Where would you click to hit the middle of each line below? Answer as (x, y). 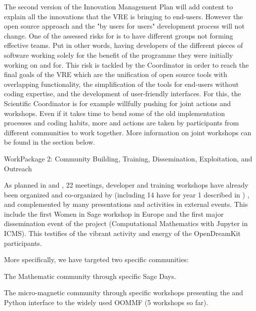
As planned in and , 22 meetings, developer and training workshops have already (126, 185)
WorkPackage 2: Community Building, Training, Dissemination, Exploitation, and (128, 158)
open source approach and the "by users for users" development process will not (124, 26)
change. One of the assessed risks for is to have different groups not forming (119, 35)
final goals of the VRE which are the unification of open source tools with (116, 74)
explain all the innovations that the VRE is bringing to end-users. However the (124, 16)
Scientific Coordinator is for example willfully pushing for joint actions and (117, 103)
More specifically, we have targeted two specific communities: (96, 259)
